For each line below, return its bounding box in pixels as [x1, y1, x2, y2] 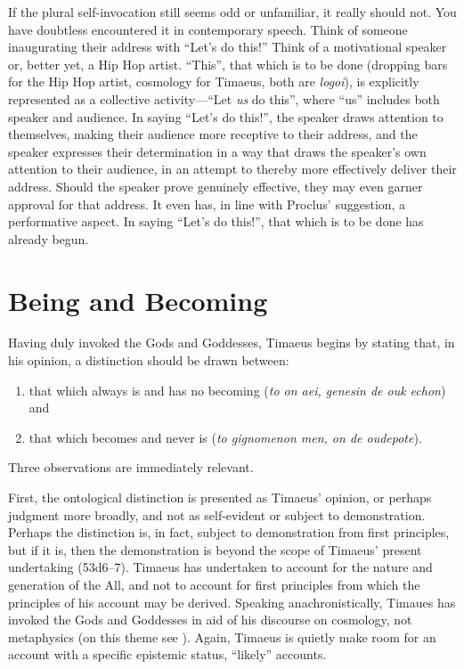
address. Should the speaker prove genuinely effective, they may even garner [8, 176, 423, 195]
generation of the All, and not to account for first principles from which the [8, 575, 420, 593]
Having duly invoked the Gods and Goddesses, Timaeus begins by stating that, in [8, 333, 455, 352]
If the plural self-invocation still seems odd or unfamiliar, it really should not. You [8, 3, 457, 20]
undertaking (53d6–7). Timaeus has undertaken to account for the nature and [8, 558, 433, 576]
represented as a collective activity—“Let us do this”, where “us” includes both [8, 89, 440, 108]
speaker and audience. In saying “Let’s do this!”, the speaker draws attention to [8, 107, 444, 126]
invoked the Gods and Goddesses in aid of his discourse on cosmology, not [8, 610, 412, 629]
